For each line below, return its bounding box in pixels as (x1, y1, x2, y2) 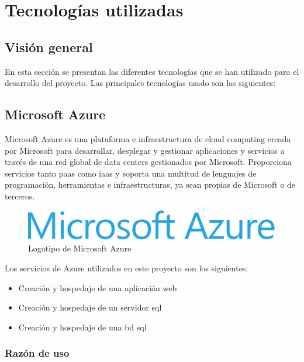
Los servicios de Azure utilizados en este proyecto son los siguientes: (5, 262, 248, 274)
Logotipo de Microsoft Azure (28, 242, 132, 254)
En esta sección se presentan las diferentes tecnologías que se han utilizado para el (5, 65, 299, 77)
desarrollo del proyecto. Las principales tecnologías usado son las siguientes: (5, 77, 276, 89)
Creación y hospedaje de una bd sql (18, 320, 147, 333)
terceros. (5, 189, 35, 202)
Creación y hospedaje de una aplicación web (18, 281, 177, 294)
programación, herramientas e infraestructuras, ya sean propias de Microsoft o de (5, 178, 296, 191)
